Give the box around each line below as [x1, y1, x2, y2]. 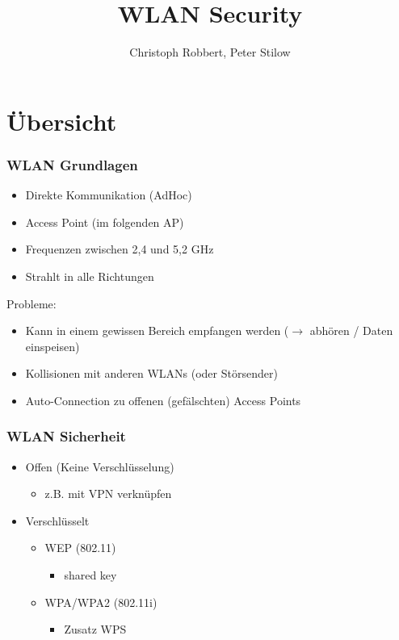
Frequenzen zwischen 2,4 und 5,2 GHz [25, 241, 214, 257]
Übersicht [6, 104, 117, 137]
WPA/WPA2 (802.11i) [44, 593, 157, 610]
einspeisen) [25, 337, 80, 354]
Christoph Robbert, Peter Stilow [129, 44, 291, 61]
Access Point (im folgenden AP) [25, 213, 184, 230]
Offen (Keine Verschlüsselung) [25, 458, 174, 475]
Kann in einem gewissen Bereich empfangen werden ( [25, 322, 289, 339]
